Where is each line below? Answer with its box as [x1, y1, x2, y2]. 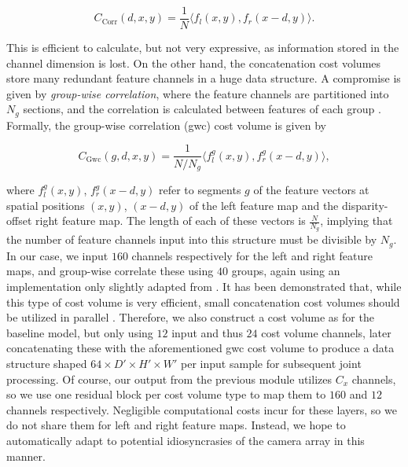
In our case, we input [6, 247, 108, 263]
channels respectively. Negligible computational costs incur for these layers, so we [6, 401, 397, 417]
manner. [6, 447, 46, 464]
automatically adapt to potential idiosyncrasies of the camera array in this [6, 432, 365, 448]
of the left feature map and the [189, 197, 339, 213]
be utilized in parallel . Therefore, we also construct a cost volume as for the [6, 309, 374, 325]
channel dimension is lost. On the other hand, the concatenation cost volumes [6, 54, 381, 71]
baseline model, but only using [6, 324, 153, 340]
